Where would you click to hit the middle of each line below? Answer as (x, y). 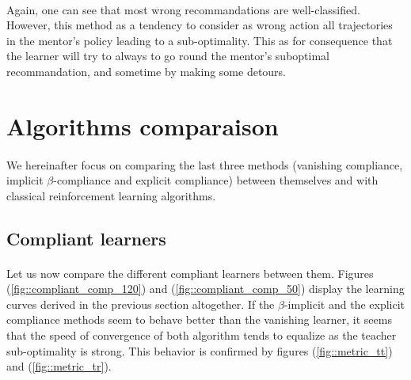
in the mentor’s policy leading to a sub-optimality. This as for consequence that (200, 40)
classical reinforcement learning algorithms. (111, 195)
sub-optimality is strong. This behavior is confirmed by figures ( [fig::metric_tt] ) (200, 350)
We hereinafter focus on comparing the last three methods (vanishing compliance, (205, 164)
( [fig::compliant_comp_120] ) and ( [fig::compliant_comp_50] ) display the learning (205, 289)
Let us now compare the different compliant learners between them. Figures (190, 273)
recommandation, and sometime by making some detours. (147, 71)
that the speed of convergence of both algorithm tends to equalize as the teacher (202, 335)
